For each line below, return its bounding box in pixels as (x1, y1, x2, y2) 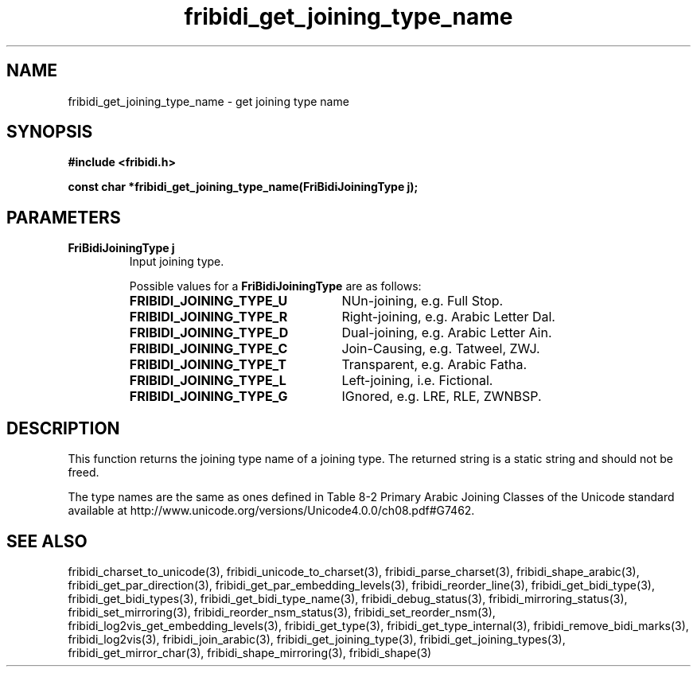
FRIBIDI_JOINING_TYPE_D (129, 325, 289, 341)
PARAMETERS (6, 207, 121, 228)
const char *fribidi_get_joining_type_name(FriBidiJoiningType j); (68, 180, 419, 194)
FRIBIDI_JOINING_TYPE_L (129, 372, 286, 389)
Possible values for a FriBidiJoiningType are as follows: (129, 279, 422, 294)
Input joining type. (129, 255, 224, 269)
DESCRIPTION (6, 418, 120, 438)
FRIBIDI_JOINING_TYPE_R (129, 309, 288, 325)
